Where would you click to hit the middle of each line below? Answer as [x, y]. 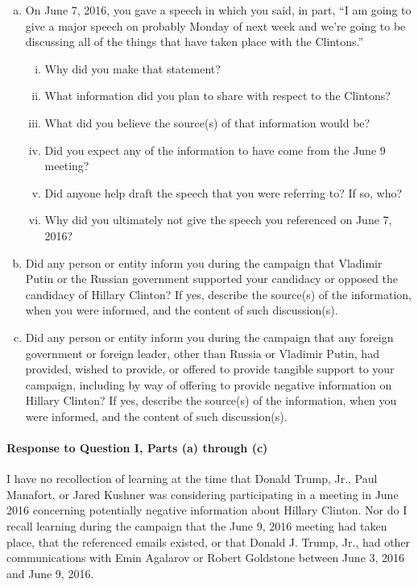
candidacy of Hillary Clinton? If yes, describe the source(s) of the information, [219, 294]
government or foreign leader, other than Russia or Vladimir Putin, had [202, 353]
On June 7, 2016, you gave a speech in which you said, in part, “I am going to [218, 10]
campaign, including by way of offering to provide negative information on [209, 384]
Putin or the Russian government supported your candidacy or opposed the [211, 279]
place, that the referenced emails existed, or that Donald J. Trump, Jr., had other [209, 541]
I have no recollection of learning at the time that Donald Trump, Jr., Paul [192, 479]
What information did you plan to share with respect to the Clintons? [217, 96]
